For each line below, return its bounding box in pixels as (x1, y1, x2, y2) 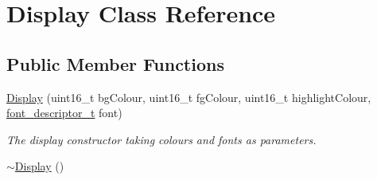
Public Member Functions (6, 51, 224, 76)
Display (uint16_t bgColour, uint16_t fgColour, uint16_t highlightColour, (6, 88, 371, 105)
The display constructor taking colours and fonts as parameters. (6, 131, 317, 147)
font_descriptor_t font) (6, 104, 122, 121)
